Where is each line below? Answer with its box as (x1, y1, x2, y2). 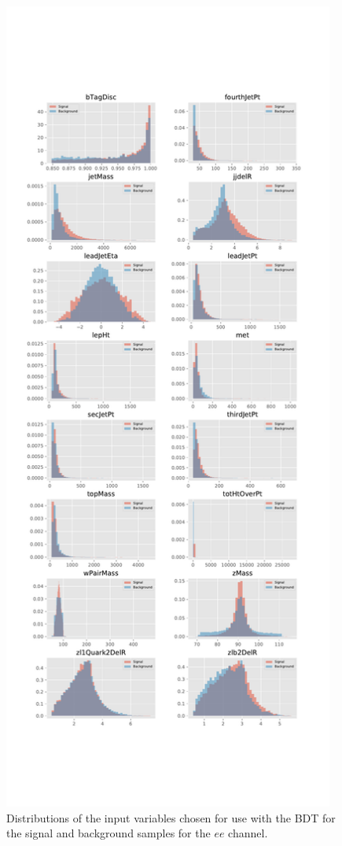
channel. (228, 825, 268, 841)
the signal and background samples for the (6, 825, 211, 841)
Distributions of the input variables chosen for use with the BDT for (6, 809, 336, 826)
